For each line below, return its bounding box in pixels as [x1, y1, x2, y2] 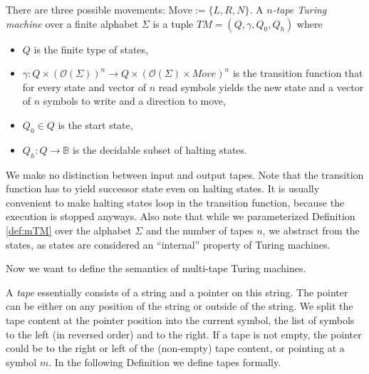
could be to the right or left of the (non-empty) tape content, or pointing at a [6, 341, 345, 355]
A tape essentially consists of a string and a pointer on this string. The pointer [6, 284, 348, 299]
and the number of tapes [145, 222, 254, 237]
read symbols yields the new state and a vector [158, 79, 364, 94]
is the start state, [58, 117, 133, 132]
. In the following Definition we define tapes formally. [48, 354, 281, 369]
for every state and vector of [22, 79, 147, 94]
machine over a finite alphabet [6, 16, 139, 31]
